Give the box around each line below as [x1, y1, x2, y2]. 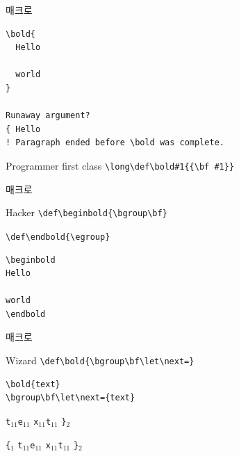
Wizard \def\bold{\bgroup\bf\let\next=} [6, 353, 195, 368]
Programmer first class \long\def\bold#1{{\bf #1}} [6, 158, 235, 172]
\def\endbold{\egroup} [6, 231, 110, 242]
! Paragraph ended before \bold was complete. [6, 138, 224, 148]
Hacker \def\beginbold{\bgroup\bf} [6, 205, 167, 220]
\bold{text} [6, 379, 60, 389]
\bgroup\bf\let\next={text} [6, 393, 135, 403]
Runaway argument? [6, 111, 90, 121]
